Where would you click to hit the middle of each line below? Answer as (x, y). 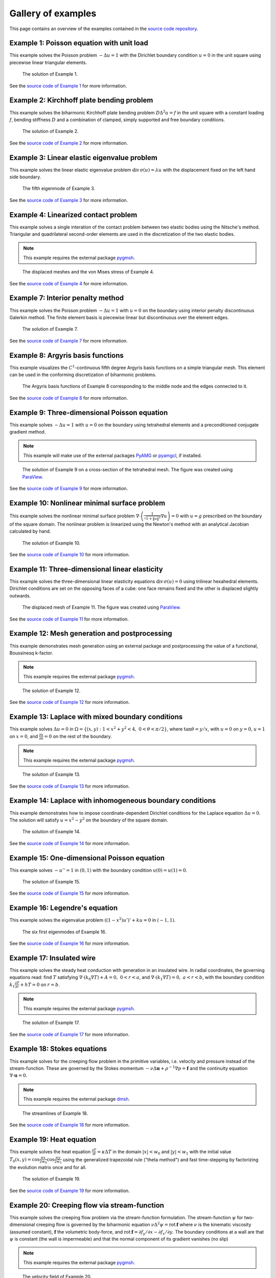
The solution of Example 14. (51, 832)
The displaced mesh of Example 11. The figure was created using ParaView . (101, 607)
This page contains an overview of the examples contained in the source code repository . (104, 29)
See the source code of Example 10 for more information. (70, 555)
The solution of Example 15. (51, 882)
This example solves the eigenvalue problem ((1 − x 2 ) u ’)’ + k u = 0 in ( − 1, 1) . (93, 920)
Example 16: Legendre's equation (63, 908)
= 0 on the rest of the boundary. (78, 736)
